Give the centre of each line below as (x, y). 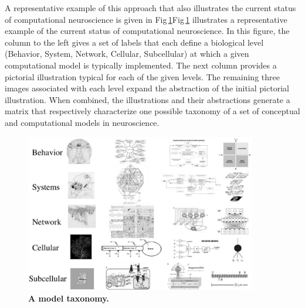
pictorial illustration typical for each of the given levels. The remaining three (142, 76)
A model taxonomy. (69, 298)
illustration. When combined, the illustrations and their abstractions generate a (148, 99)
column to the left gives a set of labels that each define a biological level (134, 42)
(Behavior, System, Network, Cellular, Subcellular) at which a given (127, 54)
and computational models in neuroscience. (82, 122)
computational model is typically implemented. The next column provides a (141, 65)
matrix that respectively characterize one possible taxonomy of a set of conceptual (152, 111)
